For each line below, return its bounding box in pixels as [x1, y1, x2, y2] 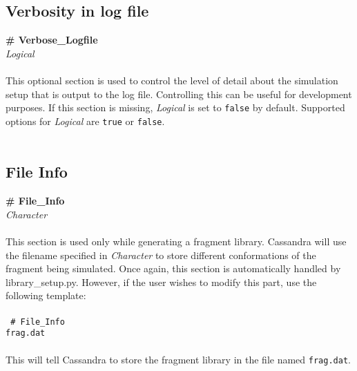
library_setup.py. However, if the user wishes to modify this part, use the [6, 274, 317, 289]
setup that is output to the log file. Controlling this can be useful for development [6, 86, 352, 101]
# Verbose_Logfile [6, 32, 98, 47]
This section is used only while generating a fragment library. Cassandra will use [6, 234, 347, 249]
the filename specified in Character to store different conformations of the [6, 247, 316, 262]
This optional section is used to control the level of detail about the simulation [6, 73, 338, 87]
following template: [6, 288, 86, 303]
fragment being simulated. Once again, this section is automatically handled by [6, 261, 341, 276]
